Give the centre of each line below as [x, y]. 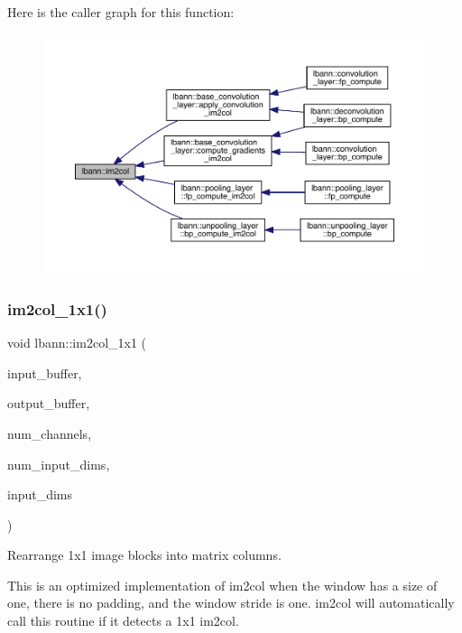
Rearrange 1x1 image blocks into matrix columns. [144, 555]
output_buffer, [49, 403]
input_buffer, [45, 372]
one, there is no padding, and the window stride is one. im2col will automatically [231, 603]
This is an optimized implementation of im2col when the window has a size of [222, 585]
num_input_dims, [59, 464]
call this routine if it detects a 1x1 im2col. [123, 621]
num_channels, [50, 433]
